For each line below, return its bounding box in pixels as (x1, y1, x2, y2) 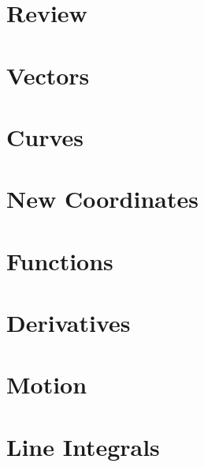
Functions (6, 244, 113, 277)
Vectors (6, 58, 90, 91)
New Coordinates (6, 183, 198, 215)
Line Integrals (6, 430, 160, 462)
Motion (6, 368, 87, 401)
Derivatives (6, 307, 131, 339)
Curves (6, 120, 84, 153)
